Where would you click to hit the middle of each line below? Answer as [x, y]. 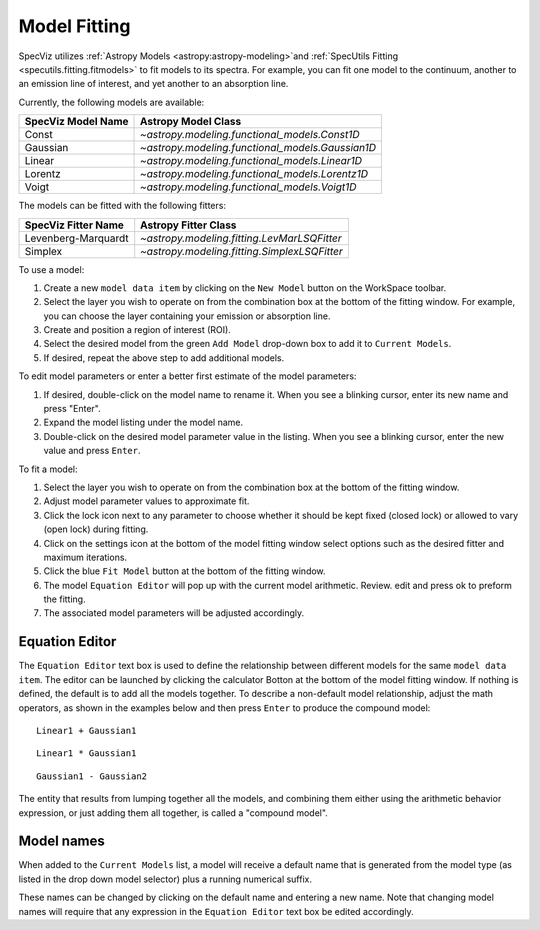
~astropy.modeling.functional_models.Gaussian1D [258, 148]
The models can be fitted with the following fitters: [122, 206]
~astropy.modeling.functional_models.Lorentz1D [254, 174]
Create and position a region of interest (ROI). [137, 330]
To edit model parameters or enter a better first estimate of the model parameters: [187, 376]
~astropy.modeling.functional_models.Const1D [250, 135]
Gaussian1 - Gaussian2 [92, 776]
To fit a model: [48, 469]
